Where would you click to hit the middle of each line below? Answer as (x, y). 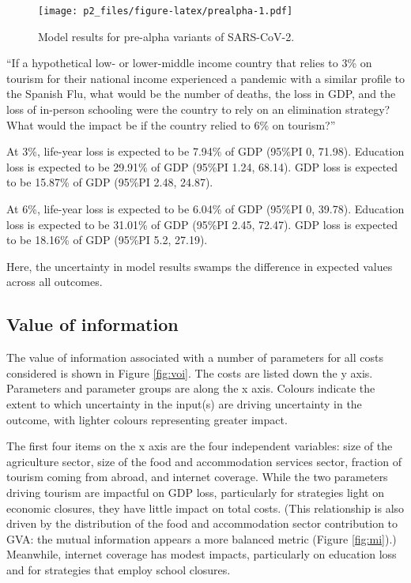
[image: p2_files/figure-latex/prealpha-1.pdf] (166, 11)
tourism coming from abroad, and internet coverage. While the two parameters (197, 477)
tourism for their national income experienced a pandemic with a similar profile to (206, 78)
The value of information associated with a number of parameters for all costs (195, 357)
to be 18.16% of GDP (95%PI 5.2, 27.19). (107, 240)
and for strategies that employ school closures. (119, 569)
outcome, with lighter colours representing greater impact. (147, 419)
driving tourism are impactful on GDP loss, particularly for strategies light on (195, 492)
